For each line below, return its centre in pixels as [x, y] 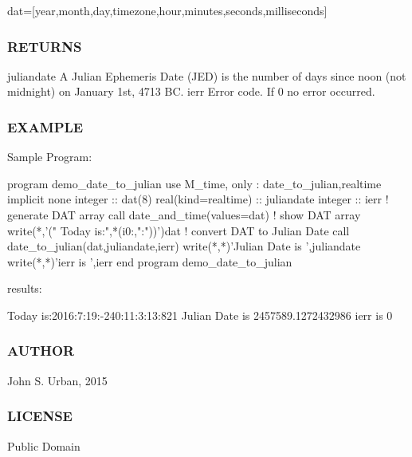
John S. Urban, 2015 [57, 380]
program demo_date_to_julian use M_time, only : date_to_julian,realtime [194, 183]
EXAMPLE [45, 126]
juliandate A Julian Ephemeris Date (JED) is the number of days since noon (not [207, 75]
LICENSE [40, 416]
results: [25, 288]
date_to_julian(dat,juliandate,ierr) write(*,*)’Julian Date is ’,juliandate [184, 246]
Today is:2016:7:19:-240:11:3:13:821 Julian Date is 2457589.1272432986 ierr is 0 [200, 315]
